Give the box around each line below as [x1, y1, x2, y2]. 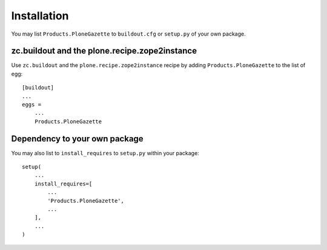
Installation [11, 9, 69, 22]
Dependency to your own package [11, 133, 144, 144]
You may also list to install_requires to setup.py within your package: [11, 149, 199, 156]
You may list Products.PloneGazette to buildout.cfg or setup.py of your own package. [11, 30, 246, 37]
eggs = [22, 101, 42, 108]
